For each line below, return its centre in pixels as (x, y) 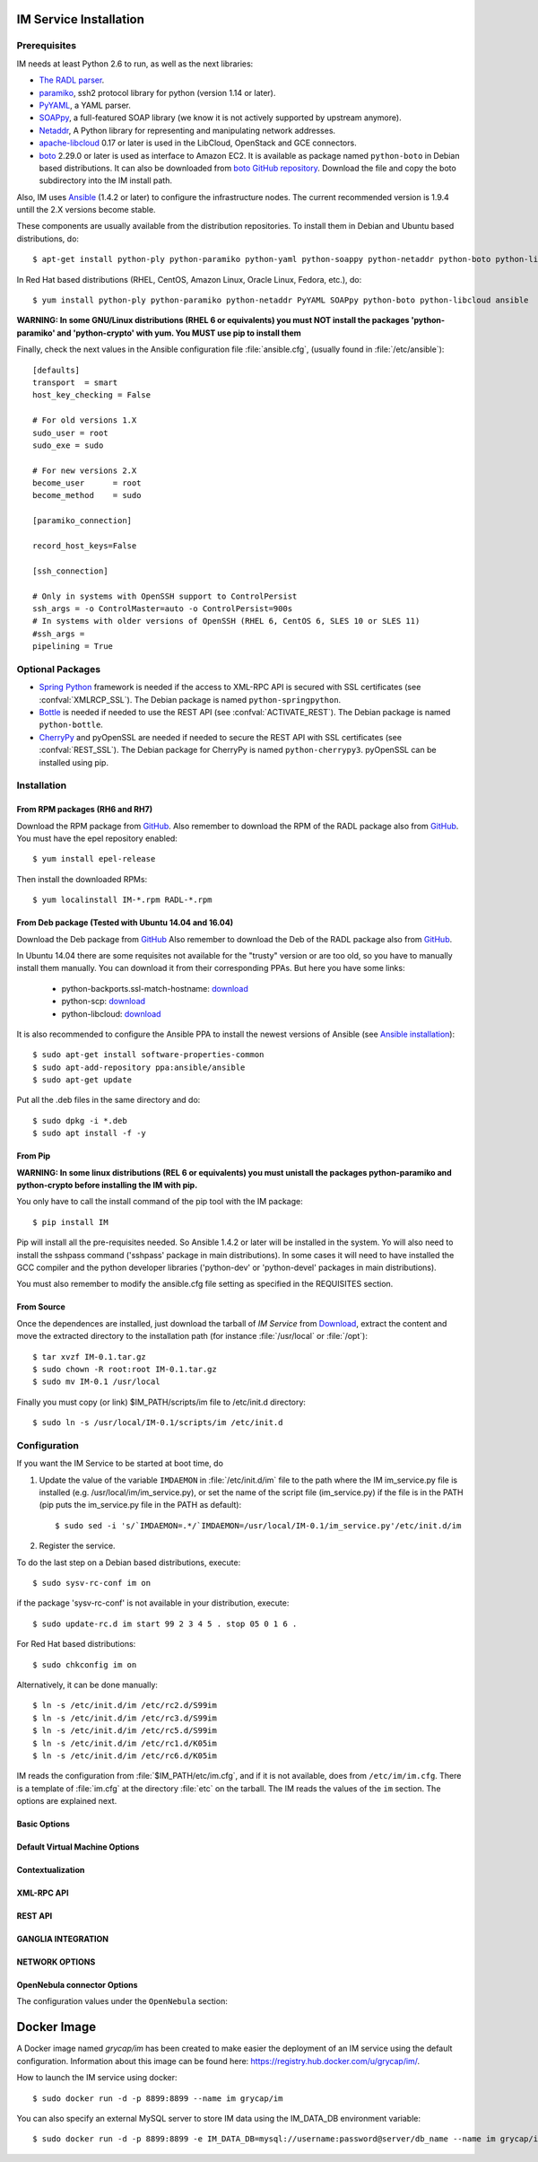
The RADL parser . (72, 80)
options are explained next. (67, 1801)
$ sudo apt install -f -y (90, 1134)
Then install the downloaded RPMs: (82, 879)
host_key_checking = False (92, 395)
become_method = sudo (87, 495)
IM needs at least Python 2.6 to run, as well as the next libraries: (135, 64)
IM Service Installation (81, 19)
